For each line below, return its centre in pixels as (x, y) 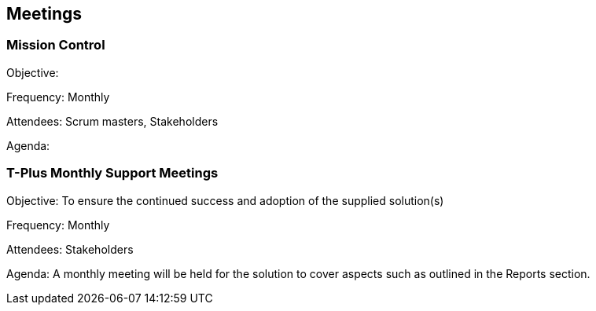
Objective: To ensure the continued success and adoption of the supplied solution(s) (225, 200)
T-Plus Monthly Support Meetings (112, 173)
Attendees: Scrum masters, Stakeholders (112, 121)
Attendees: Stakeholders (70, 249)
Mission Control (56, 45)
